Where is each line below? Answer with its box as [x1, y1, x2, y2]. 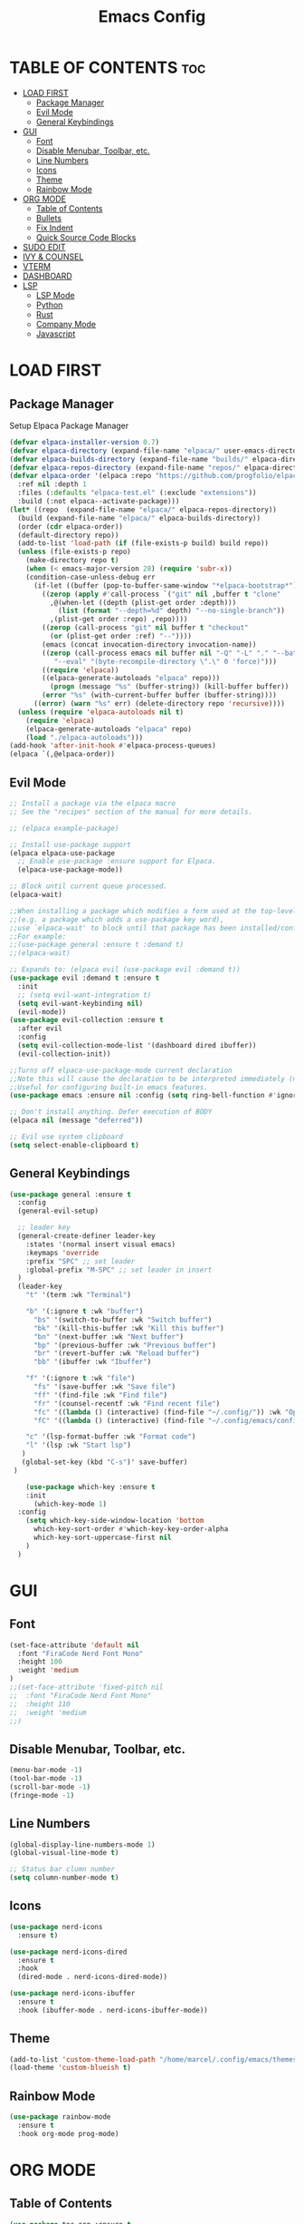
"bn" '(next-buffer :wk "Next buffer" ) [33, 1331, 184, 1341]
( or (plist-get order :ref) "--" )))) [49, 632, 193, 641]
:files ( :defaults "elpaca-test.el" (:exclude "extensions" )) [17, 488, 257, 498]
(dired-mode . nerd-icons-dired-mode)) [17, 1973, 168, 1982]
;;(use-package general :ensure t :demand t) [9, 941, 184, 950]
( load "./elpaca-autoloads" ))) [25, 733, 144, 742]
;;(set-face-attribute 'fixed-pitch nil [9, 1683, 165, 1692]
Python [35, 299, 63, 310]
